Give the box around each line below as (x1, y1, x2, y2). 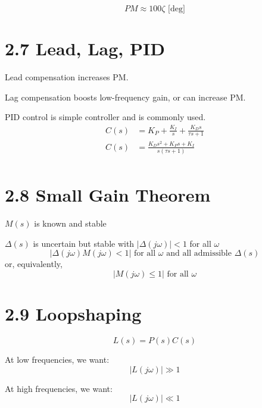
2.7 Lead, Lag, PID (5, 36, 165, 61)
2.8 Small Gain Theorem (5, 183, 211, 207)
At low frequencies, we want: (5, 353, 110, 366)
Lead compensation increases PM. (5, 71, 129, 83)
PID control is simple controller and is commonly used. (5, 111, 206, 123)
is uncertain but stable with (33, 237, 135, 249)
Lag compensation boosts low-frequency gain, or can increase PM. (5, 90, 246, 103)
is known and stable (34, 217, 107, 230)
